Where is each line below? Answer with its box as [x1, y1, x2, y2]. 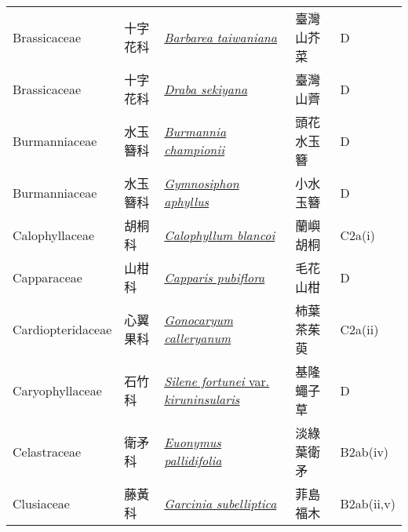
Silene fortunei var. [164, 372, 270, 390]
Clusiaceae [13, 494, 70, 512]
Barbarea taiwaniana [164, 27, 277, 46]
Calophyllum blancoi [164, 225, 275, 244]
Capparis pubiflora [164, 268, 265, 286]
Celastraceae [13, 442, 82, 461]
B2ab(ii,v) [340, 494, 395, 512]
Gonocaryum [164, 311, 234, 329]
